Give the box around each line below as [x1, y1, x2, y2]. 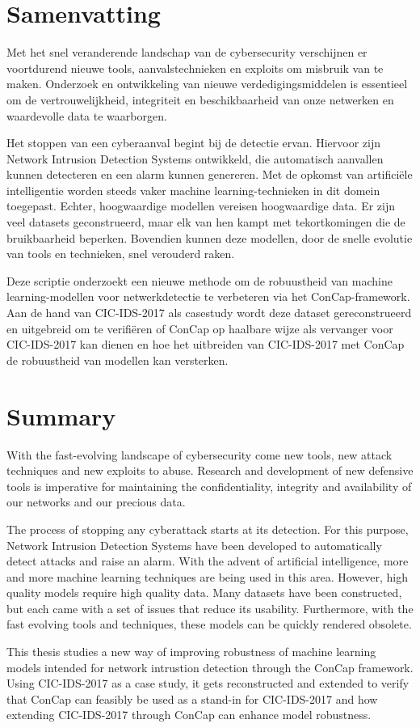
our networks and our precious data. [6, 493, 186, 510]
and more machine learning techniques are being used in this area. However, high [6, 568, 409, 585]
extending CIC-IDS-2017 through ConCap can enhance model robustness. [6, 706, 372, 723]
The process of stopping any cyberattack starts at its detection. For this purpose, [6, 520, 409, 537]
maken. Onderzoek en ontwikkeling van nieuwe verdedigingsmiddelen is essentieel [6, 75, 408, 92]
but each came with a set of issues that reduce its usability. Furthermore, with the [6, 599, 414, 616]
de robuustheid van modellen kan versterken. [6, 351, 229, 368]
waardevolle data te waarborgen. [6, 107, 167, 124]
